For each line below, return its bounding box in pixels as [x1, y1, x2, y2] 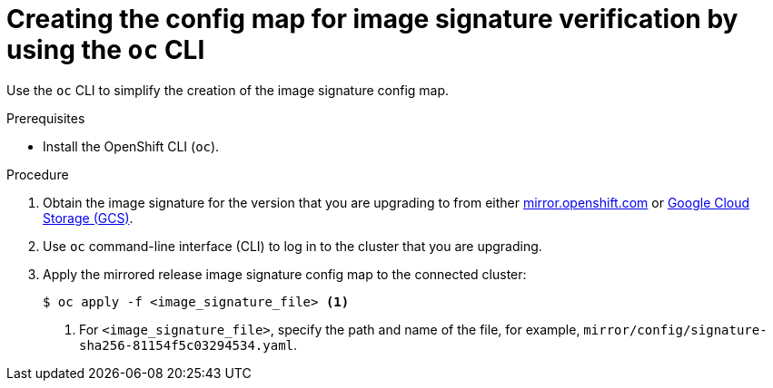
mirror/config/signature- [583, 322, 768, 337]
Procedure [6, 166, 69, 182]
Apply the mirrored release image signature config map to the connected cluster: [43, 266, 527, 282]
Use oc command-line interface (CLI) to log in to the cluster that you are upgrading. [43, 238, 542, 254]
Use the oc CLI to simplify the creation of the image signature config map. [6, 82, 450, 98]
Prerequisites [6, 110, 85, 126]
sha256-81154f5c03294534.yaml [79, 337, 294, 353]
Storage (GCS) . [43, 209, 134, 226]
